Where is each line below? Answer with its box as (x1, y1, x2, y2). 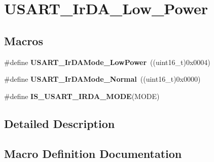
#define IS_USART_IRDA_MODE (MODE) (4, 90, 160, 101)
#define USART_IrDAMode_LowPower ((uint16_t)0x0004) (4, 56, 210, 67)
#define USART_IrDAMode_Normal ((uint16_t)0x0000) (4, 74, 201, 84)
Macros (4, 33, 43, 48)
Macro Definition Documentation (4, 145, 182, 161)
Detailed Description (4, 115, 115, 131)
